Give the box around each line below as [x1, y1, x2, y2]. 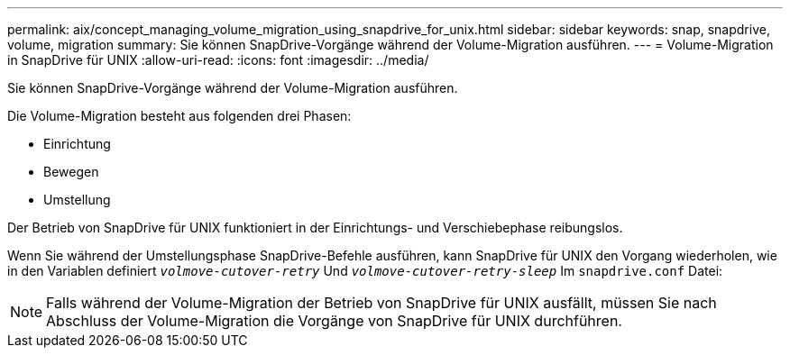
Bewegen [43, 164, 99, 179]
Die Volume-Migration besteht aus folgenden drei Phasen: [7, 108, 352, 123]
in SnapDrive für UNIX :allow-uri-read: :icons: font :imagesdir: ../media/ [7, 52, 429, 68]
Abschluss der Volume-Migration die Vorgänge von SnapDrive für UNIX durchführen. [46, 312, 622, 330]
